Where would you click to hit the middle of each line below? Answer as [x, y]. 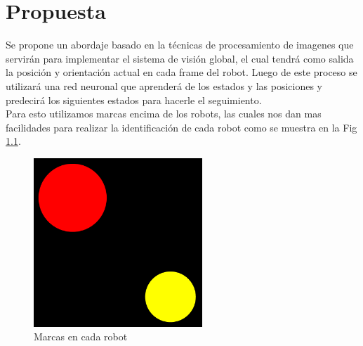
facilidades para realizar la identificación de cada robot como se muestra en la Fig [181, 127]
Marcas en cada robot [81, 337]
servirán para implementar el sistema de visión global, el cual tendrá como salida [180, 58]
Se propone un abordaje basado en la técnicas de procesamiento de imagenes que [180, 45]
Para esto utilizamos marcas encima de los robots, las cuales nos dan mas [164, 114]
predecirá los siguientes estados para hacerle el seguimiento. [134, 100]
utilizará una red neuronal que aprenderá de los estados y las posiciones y [164, 85]
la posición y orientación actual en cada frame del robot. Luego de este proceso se [181, 72]
